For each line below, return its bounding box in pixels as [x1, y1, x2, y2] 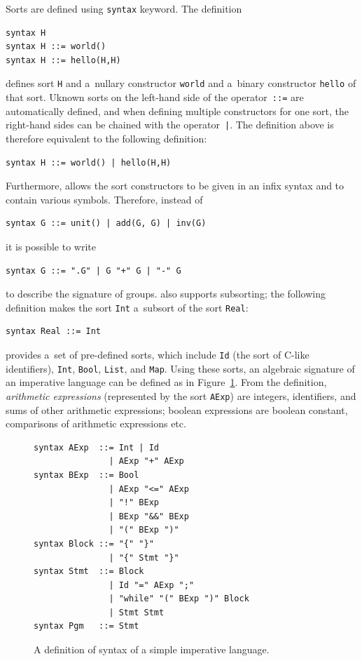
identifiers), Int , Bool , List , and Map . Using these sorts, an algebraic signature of [6, 361, 355, 375]
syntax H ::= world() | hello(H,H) [6, 157, 172, 168]
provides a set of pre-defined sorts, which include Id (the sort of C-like [6, 347, 309, 361]
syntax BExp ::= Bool [34, 469, 139, 480]
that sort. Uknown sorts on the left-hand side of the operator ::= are [6, 90, 304, 105]
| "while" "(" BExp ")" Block [109, 594, 249, 604]
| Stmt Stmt [109, 607, 165, 617]
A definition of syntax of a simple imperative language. [34, 642, 270, 657]
